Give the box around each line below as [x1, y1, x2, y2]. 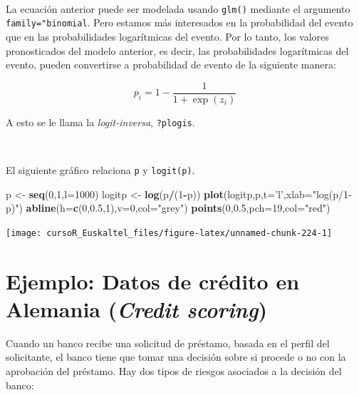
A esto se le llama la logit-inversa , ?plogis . [6, 114, 195, 129]
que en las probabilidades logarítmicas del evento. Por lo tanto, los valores [6, 29, 329, 43]
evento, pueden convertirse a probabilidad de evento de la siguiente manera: [6, 57, 336, 72]
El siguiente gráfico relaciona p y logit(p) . [6, 163, 195, 177]
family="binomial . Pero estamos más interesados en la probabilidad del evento [6, 15, 353, 30]
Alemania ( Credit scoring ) [6, 294, 267, 324]
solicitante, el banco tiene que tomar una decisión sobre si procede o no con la [6, 349, 346, 364]
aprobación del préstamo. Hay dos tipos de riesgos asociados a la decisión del [6, 364, 342, 378]
